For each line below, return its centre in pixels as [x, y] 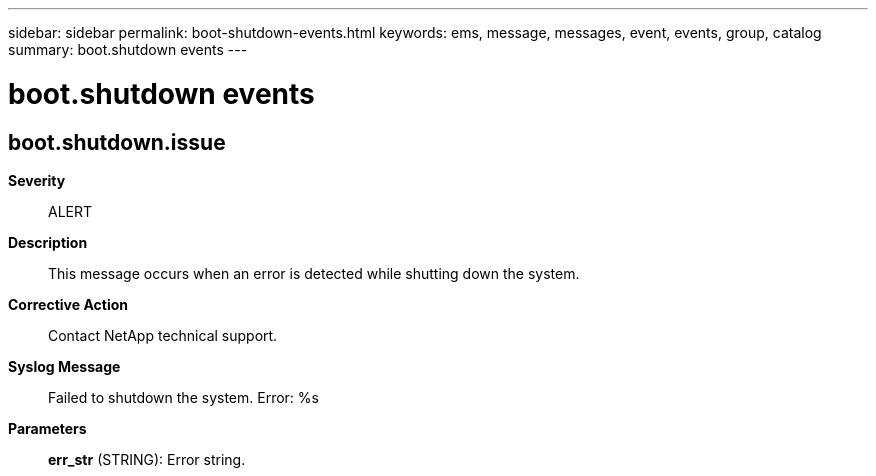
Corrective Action [68, 304]
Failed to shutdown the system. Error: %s [183, 397]
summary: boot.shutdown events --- [128, 49]
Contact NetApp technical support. [163, 335]
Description [48, 242]
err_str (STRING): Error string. [147, 459]
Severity [37, 180]
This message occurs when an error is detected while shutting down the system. [314, 273]
